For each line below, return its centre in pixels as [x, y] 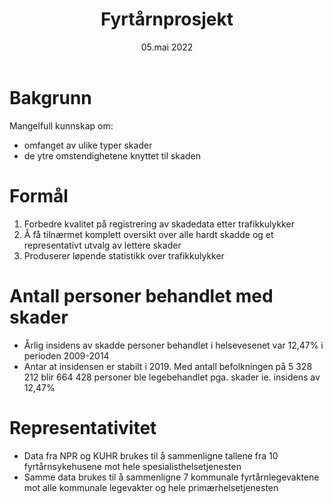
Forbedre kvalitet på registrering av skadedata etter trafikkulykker [159, 224]
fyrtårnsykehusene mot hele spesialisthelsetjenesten [132, 466]
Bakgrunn [50, 97]
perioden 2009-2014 [66, 355]
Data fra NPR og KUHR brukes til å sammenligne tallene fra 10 [151, 455]
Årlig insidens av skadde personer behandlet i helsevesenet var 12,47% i [173, 345]
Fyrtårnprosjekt [167, 19]
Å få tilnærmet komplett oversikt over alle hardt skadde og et [148, 234]
